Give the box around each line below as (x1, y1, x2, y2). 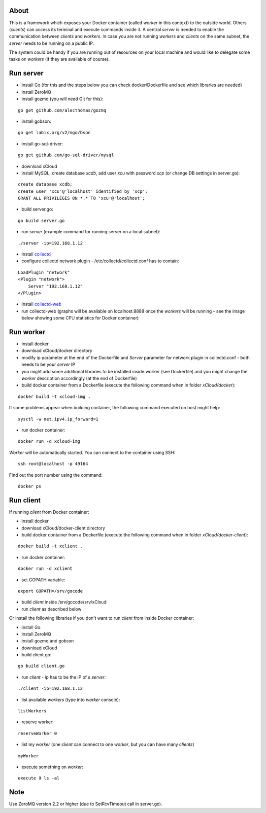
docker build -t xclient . (18, 543, 83, 549)
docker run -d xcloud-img (18, 439, 81, 444)
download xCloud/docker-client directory (21, 525, 105, 531)
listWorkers (18, 708, 47, 714)
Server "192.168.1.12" (28, 283, 83, 289)
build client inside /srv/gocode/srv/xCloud (21, 599, 107, 605)
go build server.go (18, 217, 65, 223)
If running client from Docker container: (9, 509, 90, 515)
